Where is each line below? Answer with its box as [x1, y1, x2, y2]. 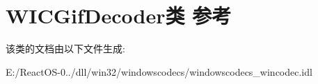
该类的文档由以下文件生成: [6, 41, 125, 56]
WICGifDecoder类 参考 [6, 1, 232, 30]
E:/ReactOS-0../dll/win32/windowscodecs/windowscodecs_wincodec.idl [6, 64, 312, 78]
